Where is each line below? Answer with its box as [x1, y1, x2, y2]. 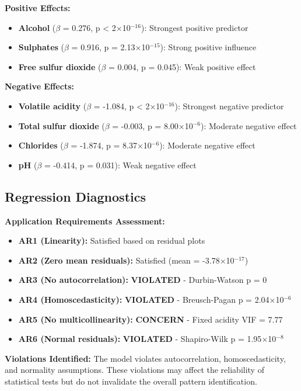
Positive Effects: [5, 2, 71, 13]
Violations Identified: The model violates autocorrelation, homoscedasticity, [5, 352, 286, 364]
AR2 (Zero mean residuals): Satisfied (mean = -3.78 [18, 254, 220, 266]
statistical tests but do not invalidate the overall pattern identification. [5, 375, 257, 387]
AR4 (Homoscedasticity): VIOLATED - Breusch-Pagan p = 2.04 [18, 293, 269, 305]
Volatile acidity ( [18, 99, 87, 112]
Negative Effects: [5, 80, 74, 92]
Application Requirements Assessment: [5, 214, 165, 227]
